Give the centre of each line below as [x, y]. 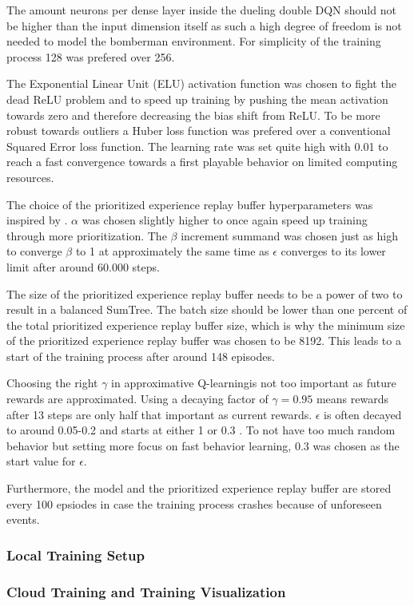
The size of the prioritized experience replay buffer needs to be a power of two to [205, 293]
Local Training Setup [76, 555]
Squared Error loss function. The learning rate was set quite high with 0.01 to [197, 146]
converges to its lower [333, 251]
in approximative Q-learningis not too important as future [254, 383]
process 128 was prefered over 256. [91, 56]
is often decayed [363, 414]
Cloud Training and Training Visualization [146, 591]
